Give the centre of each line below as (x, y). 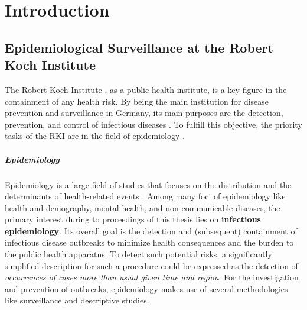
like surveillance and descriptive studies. (77, 300)
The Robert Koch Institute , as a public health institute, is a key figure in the (146, 89)
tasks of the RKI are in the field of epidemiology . (95, 136)
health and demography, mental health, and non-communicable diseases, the (143, 207)
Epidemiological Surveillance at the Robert (139, 47)
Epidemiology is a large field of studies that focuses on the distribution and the (148, 184)
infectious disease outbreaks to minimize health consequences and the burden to (149, 242)
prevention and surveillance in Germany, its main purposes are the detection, (144, 113)
